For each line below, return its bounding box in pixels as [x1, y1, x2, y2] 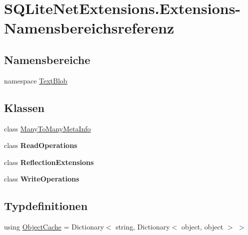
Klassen [4, 99, 44, 115]
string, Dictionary [115, 221, 170, 232]
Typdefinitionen [4, 198, 88, 213]
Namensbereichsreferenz [4, 17, 174, 38]
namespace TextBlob [4, 75, 67, 85]
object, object [181, 221, 223, 232]
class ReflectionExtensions [4, 156, 94, 167]
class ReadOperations [4, 140, 77, 150]
